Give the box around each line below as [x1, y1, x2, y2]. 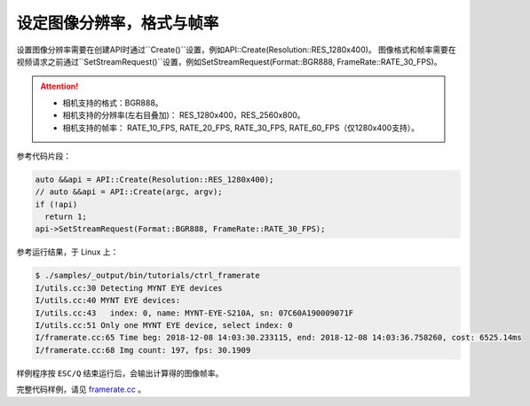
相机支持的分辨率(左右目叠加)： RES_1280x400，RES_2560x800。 [62, 110, 305, 121]
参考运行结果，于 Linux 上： [16, 246, 119, 257]
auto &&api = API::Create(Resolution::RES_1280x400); [35, 174, 274, 184]
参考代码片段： [16, 151, 71, 161]
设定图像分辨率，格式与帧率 [16, 13, 219, 33]
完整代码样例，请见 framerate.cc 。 [16, 384, 146, 394]
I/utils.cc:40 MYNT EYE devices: [35, 295, 181, 306]
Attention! [40, 81, 79, 92]
